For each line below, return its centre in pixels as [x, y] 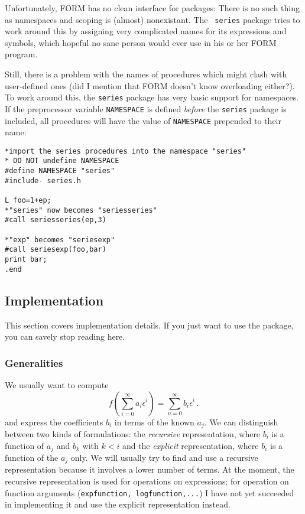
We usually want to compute [57, 384]
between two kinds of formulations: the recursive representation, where [133, 433]
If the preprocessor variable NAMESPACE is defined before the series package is [146, 108]
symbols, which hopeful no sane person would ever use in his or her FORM [141, 42]
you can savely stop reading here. [65, 336]
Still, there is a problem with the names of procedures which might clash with [146, 74]
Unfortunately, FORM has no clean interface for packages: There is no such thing [152, 8]
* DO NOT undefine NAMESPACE [62, 161]
